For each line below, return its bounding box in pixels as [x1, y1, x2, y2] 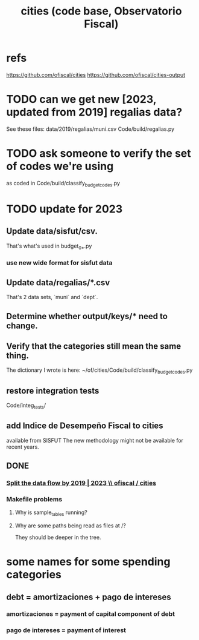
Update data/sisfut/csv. [6, 226, 98, 237]
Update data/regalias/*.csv [6, 277, 110, 288]
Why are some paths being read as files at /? [14, 522, 127, 529]
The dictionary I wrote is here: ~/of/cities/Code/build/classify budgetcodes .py [6, 366, 193, 375]
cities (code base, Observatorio [21, 4, 182, 18]
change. [6, 320, 38, 331]
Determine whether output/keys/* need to [6, 311, 168, 322]
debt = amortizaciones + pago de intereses [6, 592, 171, 602]
